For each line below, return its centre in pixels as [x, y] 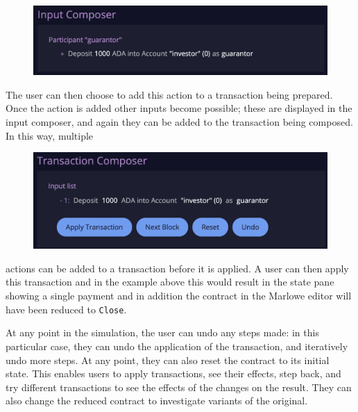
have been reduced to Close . [66, 309]
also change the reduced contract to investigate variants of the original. [157, 401]
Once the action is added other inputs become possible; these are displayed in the [179, 108]
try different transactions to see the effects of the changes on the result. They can [179, 387]
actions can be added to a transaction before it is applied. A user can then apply [177, 268]
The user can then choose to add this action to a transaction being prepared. [169, 94]
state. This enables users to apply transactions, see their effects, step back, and [173, 373]
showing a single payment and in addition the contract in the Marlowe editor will [179, 296]
